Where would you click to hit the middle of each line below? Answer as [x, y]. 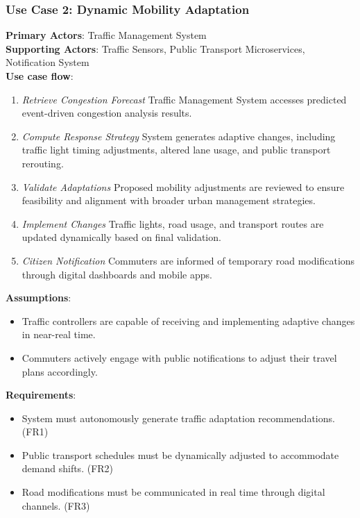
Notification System [48, 62]
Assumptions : [38, 298]
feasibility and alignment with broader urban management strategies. [169, 200]
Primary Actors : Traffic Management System [106, 35]
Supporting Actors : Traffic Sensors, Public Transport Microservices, [155, 48]
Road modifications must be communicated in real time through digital [173, 492]
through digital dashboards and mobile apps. [117, 274]
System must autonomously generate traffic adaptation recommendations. [178, 418]
